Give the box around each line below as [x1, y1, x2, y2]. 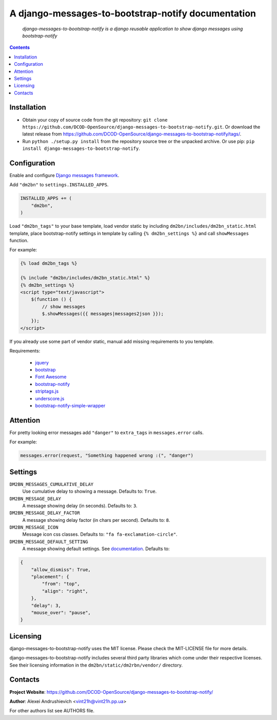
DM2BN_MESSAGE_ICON [9, 524, 58, 531]
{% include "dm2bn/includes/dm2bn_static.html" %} [20, 275, 151, 281]
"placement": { [31, 574, 69, 580]
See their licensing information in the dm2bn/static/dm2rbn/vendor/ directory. [9, 662, 183, 668]
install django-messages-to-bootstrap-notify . [22, 145, 141, 151]
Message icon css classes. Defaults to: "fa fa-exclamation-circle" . [22, 531, 178, 537]
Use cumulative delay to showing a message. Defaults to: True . [22, 488, 157, 495]
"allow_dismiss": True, [31, 567, 91, 572]
